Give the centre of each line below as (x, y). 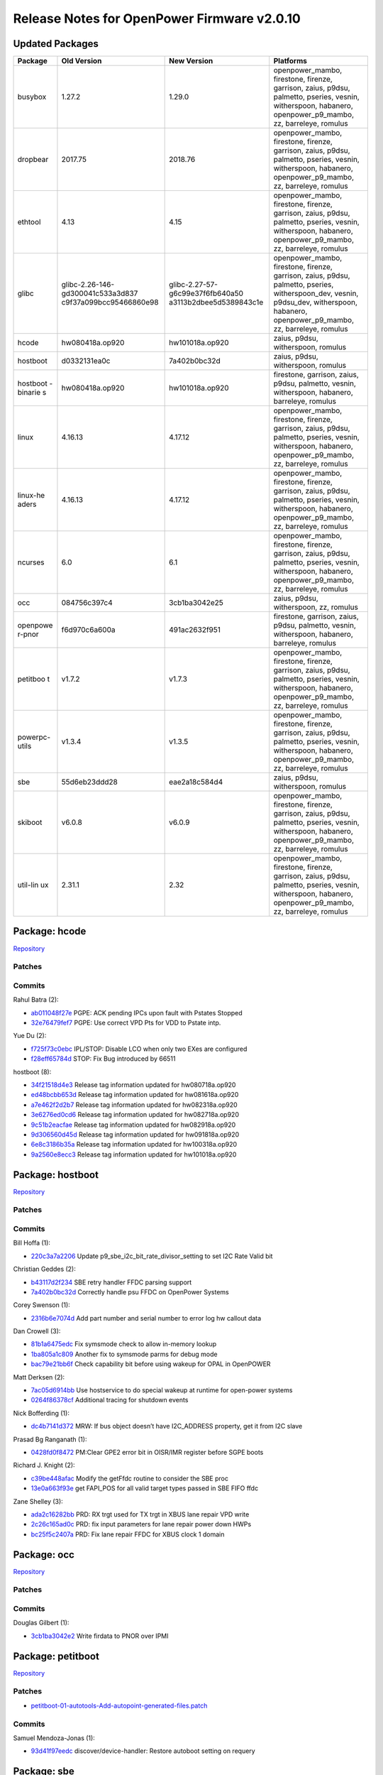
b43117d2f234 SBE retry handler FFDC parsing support (111, 1282)
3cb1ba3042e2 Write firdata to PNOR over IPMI (100, 1636)
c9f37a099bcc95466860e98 (110, 302)
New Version (191, 61)
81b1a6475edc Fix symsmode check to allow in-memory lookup (124, 1344)
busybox (32, 97)
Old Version (82, 61)
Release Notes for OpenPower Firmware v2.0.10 (157, 18)
